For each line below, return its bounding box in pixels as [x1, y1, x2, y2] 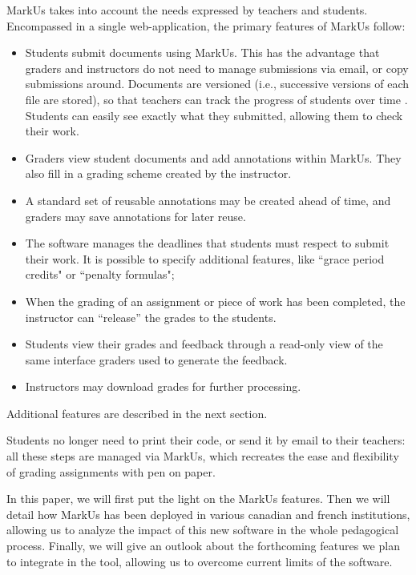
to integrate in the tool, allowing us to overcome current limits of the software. [6, 553, 393, 569]
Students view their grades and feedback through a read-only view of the [25, 336, 383, 352]
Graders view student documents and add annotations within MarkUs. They [25, 149, 402, 166]
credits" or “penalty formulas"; [25, 266, 175, 283]
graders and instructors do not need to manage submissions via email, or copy [25, 59, 409, 76]
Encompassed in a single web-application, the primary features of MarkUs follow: [6, 17, 406, 34]
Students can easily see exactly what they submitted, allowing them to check [25, 107, 403, 123]
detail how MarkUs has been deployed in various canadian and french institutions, [6, 505, 410, 522]
